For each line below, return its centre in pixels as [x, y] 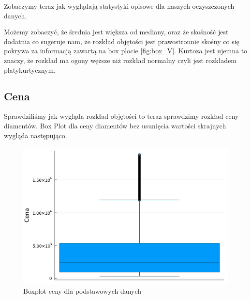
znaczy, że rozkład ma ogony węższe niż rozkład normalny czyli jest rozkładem [120, 60]
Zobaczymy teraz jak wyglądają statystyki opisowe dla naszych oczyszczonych [119, 6]
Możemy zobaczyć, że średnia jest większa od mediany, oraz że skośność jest [116, 32]
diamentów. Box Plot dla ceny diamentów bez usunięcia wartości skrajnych [115, 125]
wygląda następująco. [36, 135]
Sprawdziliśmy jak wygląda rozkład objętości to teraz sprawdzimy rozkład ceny [121, 116]
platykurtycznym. [30, 70]
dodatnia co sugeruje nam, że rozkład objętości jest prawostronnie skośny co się [122, 41]
